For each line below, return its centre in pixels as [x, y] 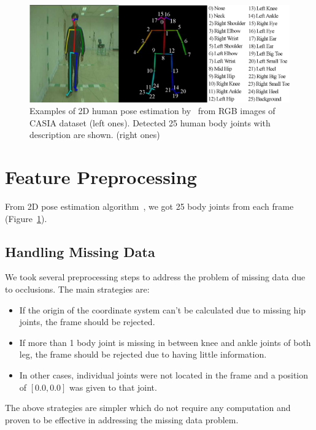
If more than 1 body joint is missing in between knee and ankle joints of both [165, 342]
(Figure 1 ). [26, 218]
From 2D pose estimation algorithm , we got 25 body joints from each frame [149, 206]
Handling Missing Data [80, 251]
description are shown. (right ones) [95, 135]
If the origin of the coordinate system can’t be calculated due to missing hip [163, 309]
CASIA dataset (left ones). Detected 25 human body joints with [150, 122]
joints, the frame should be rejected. [87, 322]
